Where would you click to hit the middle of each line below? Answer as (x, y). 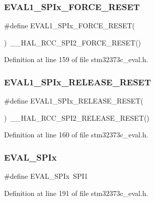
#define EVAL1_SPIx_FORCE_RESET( (70, 26)
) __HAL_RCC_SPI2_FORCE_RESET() (73, 42)
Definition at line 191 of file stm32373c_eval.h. (76, 193)
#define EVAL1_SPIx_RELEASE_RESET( (74, 101)
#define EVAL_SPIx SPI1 (46, 176)
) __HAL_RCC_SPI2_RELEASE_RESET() (77, 117)
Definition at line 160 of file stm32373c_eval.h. (76, 135)
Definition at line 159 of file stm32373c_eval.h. (76, 59)
